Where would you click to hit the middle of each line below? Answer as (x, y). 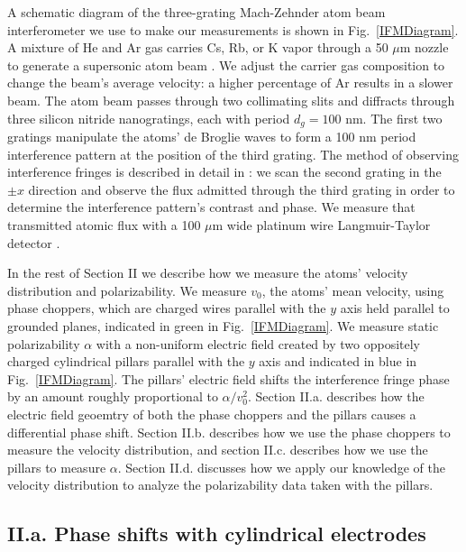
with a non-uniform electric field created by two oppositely (258, 343)
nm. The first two (394, 118)
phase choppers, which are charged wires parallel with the (167, 308)
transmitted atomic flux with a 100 (104, 224)
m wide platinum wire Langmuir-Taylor (321, 224)
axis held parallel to (395, 308)
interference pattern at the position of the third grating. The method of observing (233, 154)
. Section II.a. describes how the (336, 396)
